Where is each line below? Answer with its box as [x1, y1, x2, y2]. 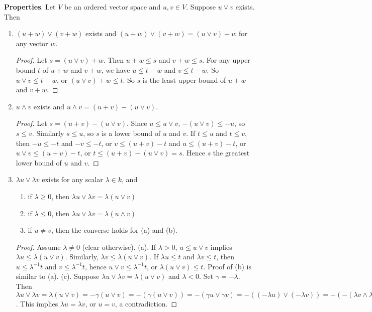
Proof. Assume [16, 241, 61, 252]
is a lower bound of [102, 127, 160, 138]
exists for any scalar [42, 174, 103, 185]
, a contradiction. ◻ [115, 298, 177, 308]
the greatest [213, 147, 250, 158]
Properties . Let [4, 2, 56, 12]
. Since [127, 118, 147, 128]
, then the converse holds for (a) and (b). [51, 225, 177, 235]
